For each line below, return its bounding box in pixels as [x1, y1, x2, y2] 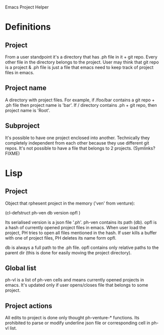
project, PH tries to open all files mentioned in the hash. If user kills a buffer [5, 230, 157, 236]
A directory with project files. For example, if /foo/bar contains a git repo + [5, 97, 155, 103]
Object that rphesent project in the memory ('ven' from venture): [5, 200, 135, 206]
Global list [5, 264, 37, 273]
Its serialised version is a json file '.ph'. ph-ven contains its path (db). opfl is [5, 219, 157, 225]
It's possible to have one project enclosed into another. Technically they [5, 135, 150, 141]
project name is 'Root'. [5, 107, 50, 113]
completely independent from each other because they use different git [5, 140, 149, 146]
